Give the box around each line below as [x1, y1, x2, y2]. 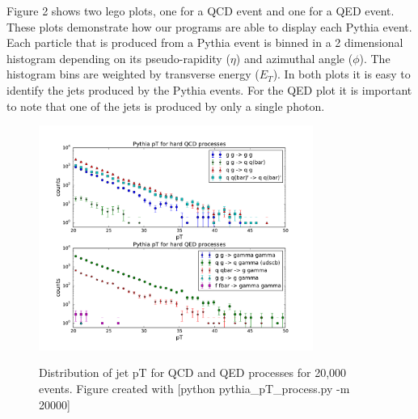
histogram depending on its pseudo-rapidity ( [6, 49, 230, 66]
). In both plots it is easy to [272, 66, 411, 83]
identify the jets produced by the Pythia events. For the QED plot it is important [6, 81, 412, 98]
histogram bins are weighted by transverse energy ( [6, 66, 260, 83]
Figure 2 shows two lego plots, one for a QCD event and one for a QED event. [6, 2, 395, 19]
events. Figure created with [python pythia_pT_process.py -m [39, 379, 350, 396]
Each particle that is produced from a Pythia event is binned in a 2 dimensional [6, 34, 403, 51]
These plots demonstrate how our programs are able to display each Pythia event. [6, 18, 412, 35]
